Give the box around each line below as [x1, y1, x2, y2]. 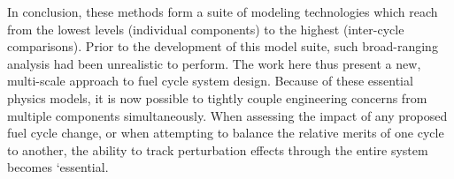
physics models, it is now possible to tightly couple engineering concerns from [7, 88, 427, 107]
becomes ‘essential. [7, 158, 109, 176]
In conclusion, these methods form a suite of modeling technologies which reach [7, 3, 438, 20]
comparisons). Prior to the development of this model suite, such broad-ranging [7, 37, 438, 56]
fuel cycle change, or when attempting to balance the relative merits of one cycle [7, 123, 444, 142]
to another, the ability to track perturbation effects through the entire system [7, 140, 428, 159]
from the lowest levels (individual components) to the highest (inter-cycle [7, 19, 404, 38]
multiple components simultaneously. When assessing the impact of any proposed [7, 106, 448, 124]
